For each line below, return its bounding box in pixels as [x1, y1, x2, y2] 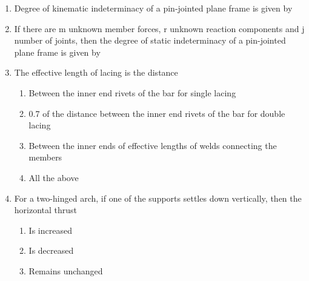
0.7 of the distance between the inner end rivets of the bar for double [28, 107, 285, 119]
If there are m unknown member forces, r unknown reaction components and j [14, 22, 305, 35]
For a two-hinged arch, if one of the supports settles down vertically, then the [14, 191, 302, 204]
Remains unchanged [28, 264, 103, 277]
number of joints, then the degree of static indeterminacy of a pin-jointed [14, 34, 286, 47]
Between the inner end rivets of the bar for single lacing [28, 86, 236, 99]
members [28, 151, 62, 164]
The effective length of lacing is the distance [14, 66, 178, 79]
